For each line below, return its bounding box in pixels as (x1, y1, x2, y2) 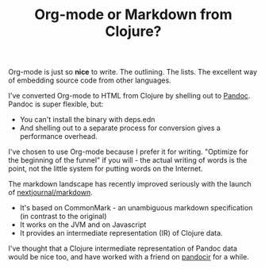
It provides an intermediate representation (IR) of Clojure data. (19, 229, 224, 238)
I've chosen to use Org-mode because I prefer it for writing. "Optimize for (8, 147, 248, 156)
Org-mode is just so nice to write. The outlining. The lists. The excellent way (8, 67, 258, 77)
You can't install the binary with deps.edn (19, 115, 156, 125)
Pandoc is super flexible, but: (8, 99, 104, 109)
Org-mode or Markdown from (34, 6, 232, 24)
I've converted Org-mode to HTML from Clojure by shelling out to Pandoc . (8, 91, 251, 101)
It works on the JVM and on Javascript (19, 220, 147, 229)
